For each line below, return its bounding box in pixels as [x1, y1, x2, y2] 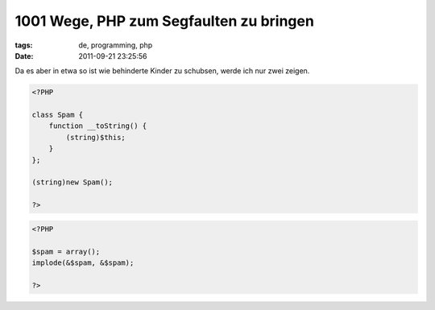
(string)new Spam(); [31, 178, 113, 187]
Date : [14, 51, 34, 60]
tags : [14, 40, 33, 50]
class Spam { [31, 110, 84, 120]
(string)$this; [65, 133, 126, 142]
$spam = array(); [31, 246, 101, 256]
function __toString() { [48, 122, 147, 130]
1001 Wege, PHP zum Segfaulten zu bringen [14, 12, 314, 30]
